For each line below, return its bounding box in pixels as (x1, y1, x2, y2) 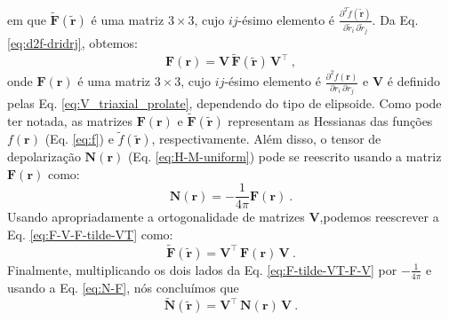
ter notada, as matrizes (7, 111, 132, 129)
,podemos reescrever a (319, 207, 439, 226)
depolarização (7, 147, 81, 166)
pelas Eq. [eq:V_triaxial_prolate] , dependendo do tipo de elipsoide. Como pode (7, 94, 442, 113)
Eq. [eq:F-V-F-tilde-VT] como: (7, 225, 173, 244)
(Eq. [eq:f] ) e (44, 129, 114, 148)
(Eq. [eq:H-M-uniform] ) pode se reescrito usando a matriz (127, 147, 442, 166)
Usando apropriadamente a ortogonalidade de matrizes (7, 207, 305, 226)
